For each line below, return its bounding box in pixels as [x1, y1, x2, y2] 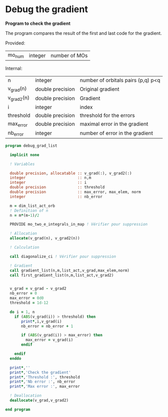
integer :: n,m [10, 175, 92, 180]
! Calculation [10, 245, 39, 250]
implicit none [10, 152, 39, 158]
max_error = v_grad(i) [25, 337, 73, 343]
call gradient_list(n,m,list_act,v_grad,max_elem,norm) [10, 268, 130, 273]
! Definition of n [10, 208, 49, 213]
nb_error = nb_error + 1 [21, 323, 73, 329]
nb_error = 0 [10, 291, 37, 296]
